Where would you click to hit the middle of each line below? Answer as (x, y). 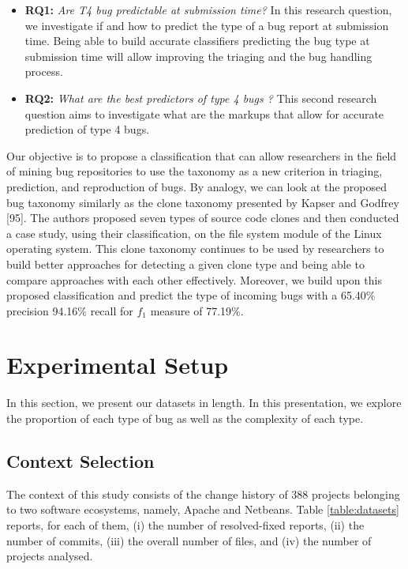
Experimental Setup (118, 365)
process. (44, 72)
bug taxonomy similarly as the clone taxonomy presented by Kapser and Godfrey (203, 202)
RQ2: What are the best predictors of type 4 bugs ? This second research (201, 98)
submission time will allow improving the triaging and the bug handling (198, 56)
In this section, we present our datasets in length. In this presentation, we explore (204, 403)
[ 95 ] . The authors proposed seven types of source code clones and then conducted (203, 218)
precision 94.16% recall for (70, 310)
